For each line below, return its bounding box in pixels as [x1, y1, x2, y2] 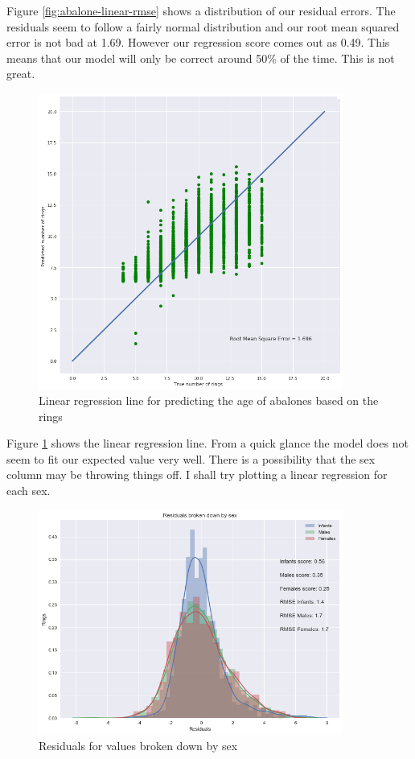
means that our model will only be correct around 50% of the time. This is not [6, 49, 395, 66]
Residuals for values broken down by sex [39, 737, 238, 754]
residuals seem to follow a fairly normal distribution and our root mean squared [6, 18, 400, 35]
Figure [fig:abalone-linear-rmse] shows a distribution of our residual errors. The [6, 2, 396, 19]
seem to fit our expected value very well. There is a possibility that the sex [6, 450, 376, 467]
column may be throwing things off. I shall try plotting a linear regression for [6, 466, 388, 483]
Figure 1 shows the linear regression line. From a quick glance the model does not [6, 435, 409, 452]
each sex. [6, 482, 51, 499]
